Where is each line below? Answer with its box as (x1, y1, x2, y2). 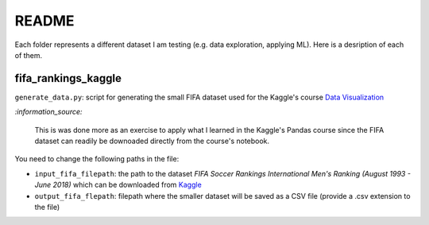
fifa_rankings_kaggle (14, 72, 122, 85)
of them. (14, 50, 43, 60)
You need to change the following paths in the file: (14, 154, 180, 164)
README (14, 12, 75, 29)
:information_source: (14, 107, 83, 117)
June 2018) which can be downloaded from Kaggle (34, 180, 202, 190)
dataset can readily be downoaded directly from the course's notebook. (34, 136, 270, 146)
